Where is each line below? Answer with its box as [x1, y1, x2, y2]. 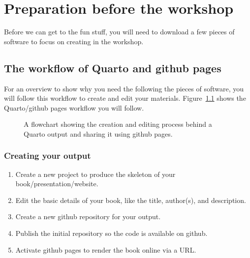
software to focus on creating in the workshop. [4, 36, 144, 46]
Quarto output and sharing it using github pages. [24, 128, 173, 139]
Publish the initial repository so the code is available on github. [15, 228, 208, 238]
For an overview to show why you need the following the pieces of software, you [4, 83, 244, 93]
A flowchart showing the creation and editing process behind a [24, 119, 212, 129]
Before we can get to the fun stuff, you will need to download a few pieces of [4, 27, 235, 37]
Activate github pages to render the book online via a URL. [15, 244, 196, 255]
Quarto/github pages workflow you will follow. [4, 102, 144, 113]
